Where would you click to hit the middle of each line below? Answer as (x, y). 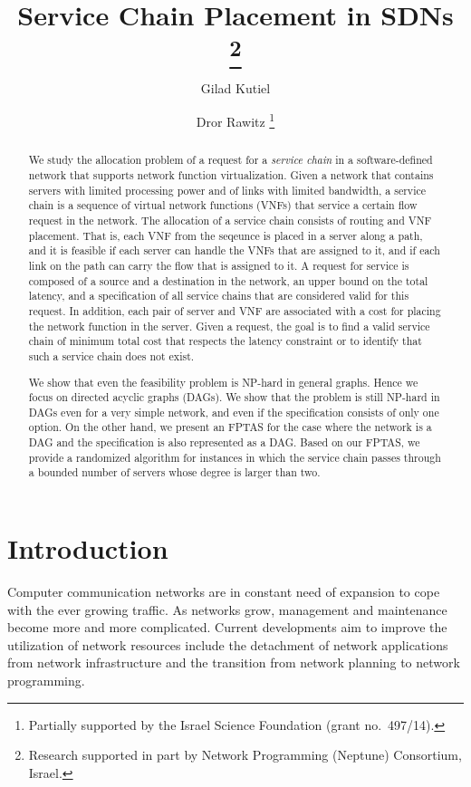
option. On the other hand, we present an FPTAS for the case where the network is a (230, 427)
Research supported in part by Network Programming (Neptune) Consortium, (245, 755)
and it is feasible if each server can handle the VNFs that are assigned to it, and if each (234, 250)
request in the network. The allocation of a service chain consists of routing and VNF (230, 221)
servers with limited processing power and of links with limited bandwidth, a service (227, 190)
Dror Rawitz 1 (235, 120)
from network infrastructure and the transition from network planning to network (234, 662)
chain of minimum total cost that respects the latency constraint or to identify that (225, 341)
